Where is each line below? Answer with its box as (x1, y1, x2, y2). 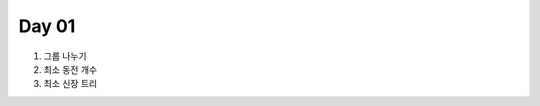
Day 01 (18, 15, 76, 37)
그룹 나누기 (43, 50, 87, 62)
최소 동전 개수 (43, 63, 98, 75)
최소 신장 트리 (43, 78, 98, 90)
